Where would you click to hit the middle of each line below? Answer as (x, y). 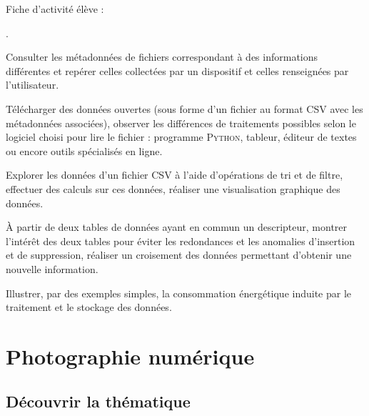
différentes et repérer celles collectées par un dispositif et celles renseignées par (177, 70)
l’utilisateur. (32, 85)
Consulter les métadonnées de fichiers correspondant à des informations (162, 57)
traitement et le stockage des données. (89, 307)
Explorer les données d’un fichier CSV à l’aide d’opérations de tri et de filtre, (175, 175)
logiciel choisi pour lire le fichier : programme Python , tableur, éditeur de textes (181, 137)
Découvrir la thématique (98, 401)
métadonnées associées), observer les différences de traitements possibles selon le (181, 123)
